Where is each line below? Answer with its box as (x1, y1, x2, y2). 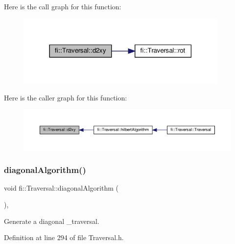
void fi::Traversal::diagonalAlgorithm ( (4, 183, 118, 193)
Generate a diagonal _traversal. (4, 216, 99, 226)
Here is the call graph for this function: (4, 1, 121, 11)
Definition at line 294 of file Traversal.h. (4, 232, 124, 243)
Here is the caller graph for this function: (4, 92, 127, 102)
